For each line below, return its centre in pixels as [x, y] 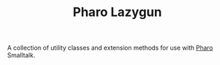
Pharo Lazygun [117, 12]
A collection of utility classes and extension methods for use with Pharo [110, 48]
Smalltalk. [21, 55]
